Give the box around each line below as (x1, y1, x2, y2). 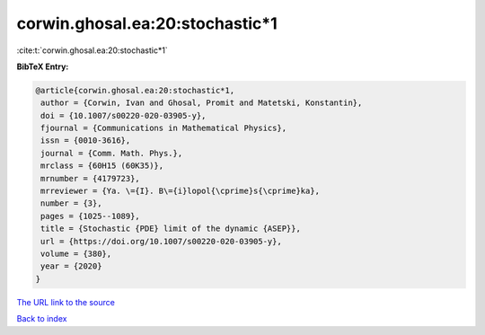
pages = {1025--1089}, (40, 211, 141, 221)
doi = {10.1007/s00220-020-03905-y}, (40, 110, 207, 120)
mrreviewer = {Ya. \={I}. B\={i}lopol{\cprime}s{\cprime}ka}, (40, 186, 321, 197)
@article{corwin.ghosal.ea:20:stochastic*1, (35, 85, 235, 95)
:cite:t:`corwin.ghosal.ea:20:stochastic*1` (16, 45, 168, 56)
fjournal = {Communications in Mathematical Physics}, (40, 123, 287, 134)
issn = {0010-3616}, (40, 136, 131, 145)
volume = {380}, (40, 249, 112, 259)
